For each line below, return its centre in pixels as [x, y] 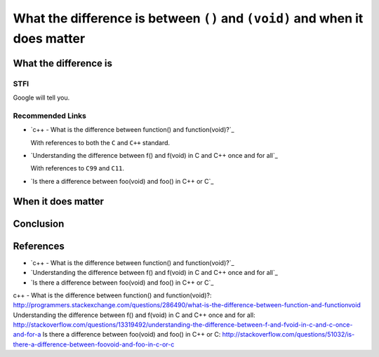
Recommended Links [50, 116]
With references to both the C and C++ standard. [100, 142]
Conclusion [39, 223]
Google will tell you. [41, 97]
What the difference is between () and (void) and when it [188, 18]
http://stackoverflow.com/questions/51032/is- [288, 335]
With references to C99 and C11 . [78, 168]
